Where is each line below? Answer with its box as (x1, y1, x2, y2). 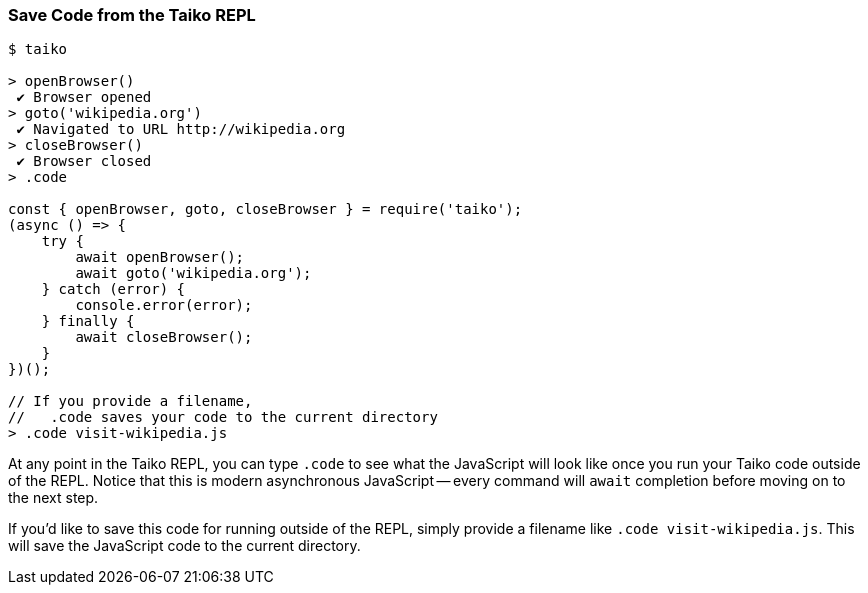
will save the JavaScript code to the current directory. (8, 537, 361, 555)
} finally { (41, 313, 135, 330)
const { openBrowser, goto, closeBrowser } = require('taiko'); (8, 201, 523, 218)
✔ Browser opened (16, 89, 152, 106)
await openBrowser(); (75, 249, 245, 266)
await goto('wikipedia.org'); (75, 265, 312, 282)
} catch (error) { (41, 281, 186, 298)
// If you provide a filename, (8, 393, 253, 410)
